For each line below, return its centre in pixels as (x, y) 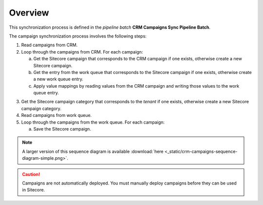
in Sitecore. (34, 190)
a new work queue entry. (58, 79)
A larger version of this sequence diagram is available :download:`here (93, 151)
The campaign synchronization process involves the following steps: (78, 36)
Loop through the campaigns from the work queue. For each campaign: (93, 122)
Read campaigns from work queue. (56, 115)
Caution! (31, 174)
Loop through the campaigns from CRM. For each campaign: (82, 52)
